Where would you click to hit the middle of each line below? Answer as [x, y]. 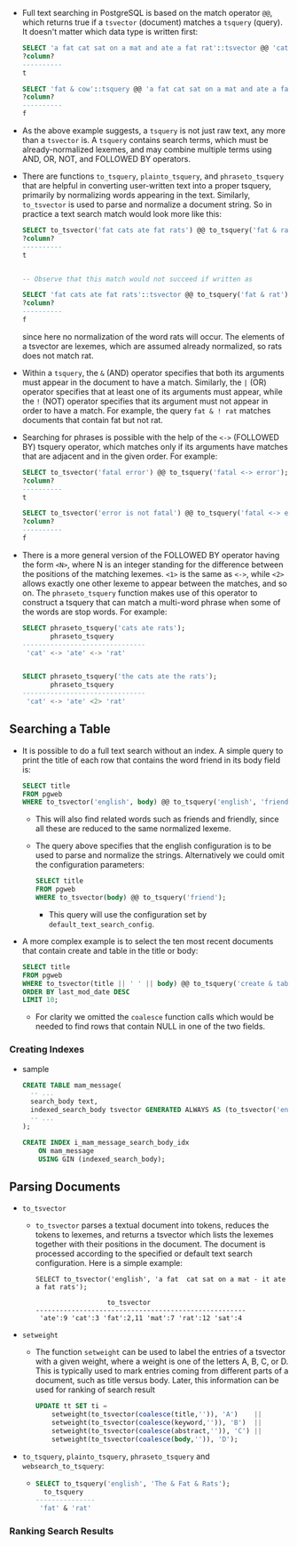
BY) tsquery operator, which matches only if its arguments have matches [155, 446]
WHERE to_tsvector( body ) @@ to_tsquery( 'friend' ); [131, 898]
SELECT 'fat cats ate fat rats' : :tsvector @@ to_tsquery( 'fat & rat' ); [157, 295]
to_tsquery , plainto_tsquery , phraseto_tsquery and [116, 1456]
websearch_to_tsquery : [63, 1465]
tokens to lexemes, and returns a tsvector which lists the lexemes [154, 1235]
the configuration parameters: [90, 865]
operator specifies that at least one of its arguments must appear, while [152, 391]
